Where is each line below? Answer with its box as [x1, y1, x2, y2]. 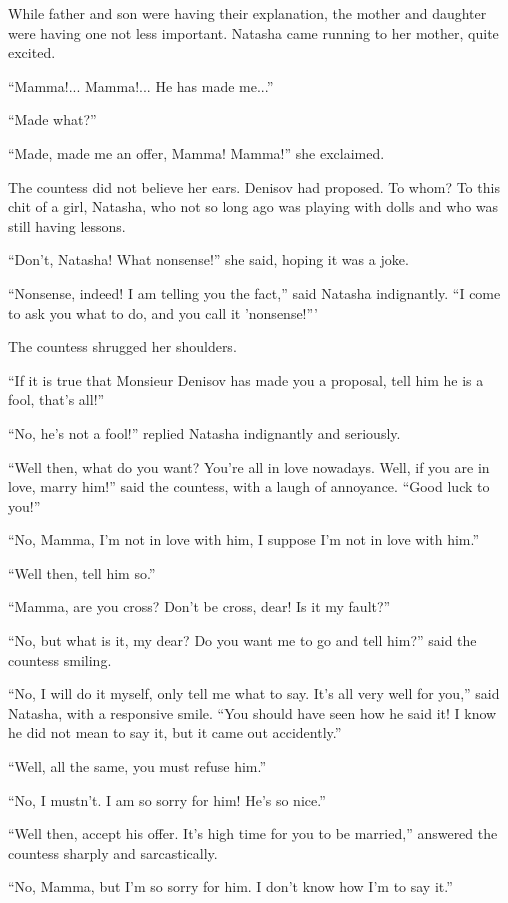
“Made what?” [8, 109, 97, 130]
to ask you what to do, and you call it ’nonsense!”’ [8, 302, 318, 323]
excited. [8, 42, 56, 63]
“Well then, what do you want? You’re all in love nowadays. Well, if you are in [8, 456, 490, 477]
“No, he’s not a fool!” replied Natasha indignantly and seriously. [8, 422, 401, 443]
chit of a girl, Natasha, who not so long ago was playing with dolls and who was [8, 196, 499, 217]
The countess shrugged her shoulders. [8, 336, 237, 357]
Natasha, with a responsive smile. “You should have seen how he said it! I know [8, 702, 497, 723]
